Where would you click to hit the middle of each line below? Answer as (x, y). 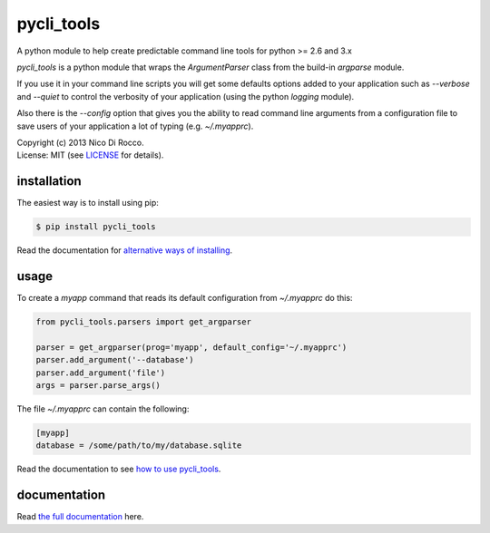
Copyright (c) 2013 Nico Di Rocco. (80, 142)
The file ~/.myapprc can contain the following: (103, 409)
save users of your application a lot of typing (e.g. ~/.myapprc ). (135, 126)
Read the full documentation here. (80, 517)
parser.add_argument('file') (101, 373)
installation (49, 181)
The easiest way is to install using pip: (88, 203)
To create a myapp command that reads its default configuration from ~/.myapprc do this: (185, 298)
